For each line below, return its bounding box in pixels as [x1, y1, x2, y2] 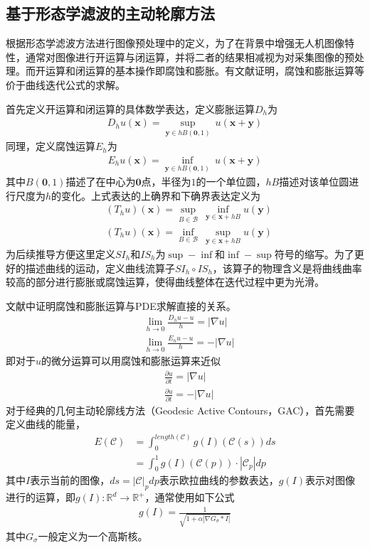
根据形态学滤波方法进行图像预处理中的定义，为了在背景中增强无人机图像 [6, 36, 344, 50]
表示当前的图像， [30, 473, 110, 488]
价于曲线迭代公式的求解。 [6, 77, 125, 92]
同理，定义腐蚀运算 [6, 139, 95, 154]
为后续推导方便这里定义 [6, 246, 115, 261]
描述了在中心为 [65, 174, 136, 189]
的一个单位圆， [196, 174, 266, 189]
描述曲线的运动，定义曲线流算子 [25, 260, 175, 275]
